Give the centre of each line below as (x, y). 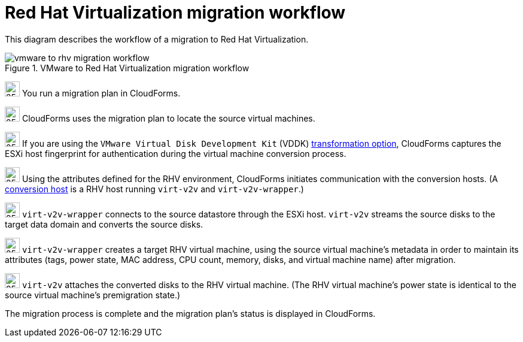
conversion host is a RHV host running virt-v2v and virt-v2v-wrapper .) (154, 189)
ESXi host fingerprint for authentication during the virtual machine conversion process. (176, 153)
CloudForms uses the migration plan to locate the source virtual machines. (168, 118)
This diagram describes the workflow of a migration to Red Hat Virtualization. (157, 39)
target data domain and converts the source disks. (104, 224)
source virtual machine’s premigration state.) (93, 295)
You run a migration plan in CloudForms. (101, 93)
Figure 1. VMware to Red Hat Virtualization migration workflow (127, 68)
